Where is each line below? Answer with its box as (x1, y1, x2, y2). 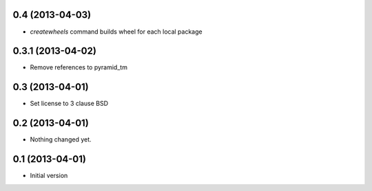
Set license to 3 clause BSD (30, 100, 108, 108)
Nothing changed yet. (30, 135, 92, 144)
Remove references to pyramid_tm (30, 63, 127, 71)
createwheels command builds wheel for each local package (30, 27, 203, 36)
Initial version (30, 172, 68, 180)
